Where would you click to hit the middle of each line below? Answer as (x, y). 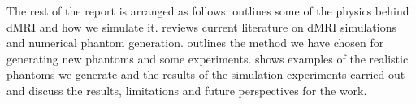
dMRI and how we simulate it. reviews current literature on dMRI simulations (201, 26)
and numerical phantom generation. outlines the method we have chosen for (195, 43)
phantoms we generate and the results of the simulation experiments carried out (206, 74)
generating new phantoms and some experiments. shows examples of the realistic (208, 58)
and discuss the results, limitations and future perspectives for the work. (187, 90)
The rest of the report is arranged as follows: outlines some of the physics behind (208, 11)
